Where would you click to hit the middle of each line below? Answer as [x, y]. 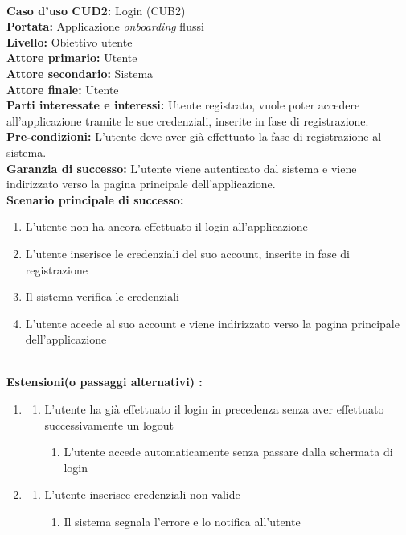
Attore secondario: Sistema [80, 73]
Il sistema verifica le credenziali [102, 296]
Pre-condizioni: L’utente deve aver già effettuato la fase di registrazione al [194, 136]
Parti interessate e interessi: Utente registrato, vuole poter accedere [183, 105]
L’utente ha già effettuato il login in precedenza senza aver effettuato [214, 409]
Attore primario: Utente [72, 58]
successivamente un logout [109, 424]
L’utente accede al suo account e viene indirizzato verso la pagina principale [212, 323]
